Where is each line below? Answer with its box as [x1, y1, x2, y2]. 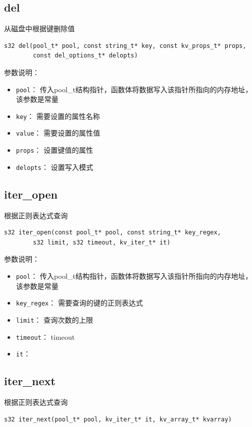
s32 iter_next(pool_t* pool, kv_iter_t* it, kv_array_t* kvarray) [4, 415, 232, 423]
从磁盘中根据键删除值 [4, 23, 75, 34]
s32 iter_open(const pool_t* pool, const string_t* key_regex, [4, 229, 221, 236]
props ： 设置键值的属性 [16, 145, 93, 155]
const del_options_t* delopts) [33, 52, 138, 59]
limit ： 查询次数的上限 [16, 314, 93, 325]
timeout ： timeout [16, 331, 75, 342]
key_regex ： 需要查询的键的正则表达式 [16, 297, 143, 308]
